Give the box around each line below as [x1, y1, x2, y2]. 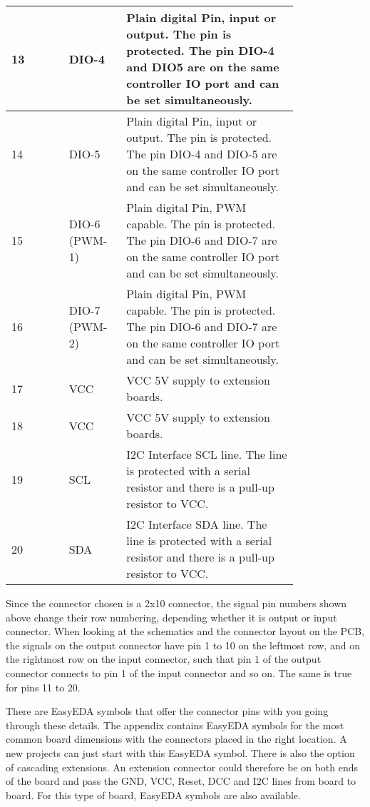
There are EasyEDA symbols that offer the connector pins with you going [6, 704, 329, 719]
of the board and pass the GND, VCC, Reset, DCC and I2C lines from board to [6, 773, 356, 788]
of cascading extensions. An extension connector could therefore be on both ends [6, 759, 359, 774]
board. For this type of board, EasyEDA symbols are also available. [6, 787, 301, 802]
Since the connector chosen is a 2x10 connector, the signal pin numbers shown [6, 596, 347, 610]
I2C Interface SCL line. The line [126, 446, 287, 462]
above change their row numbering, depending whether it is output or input [6, 609, 337, 624]
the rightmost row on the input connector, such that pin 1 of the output [6, 651, 322, 666]
